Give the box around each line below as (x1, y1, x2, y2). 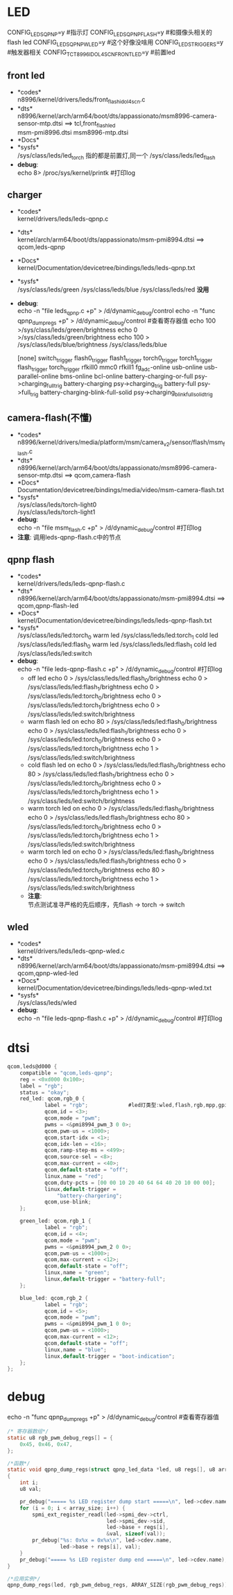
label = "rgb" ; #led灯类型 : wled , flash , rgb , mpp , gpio (44, 1102, 231, 1109)
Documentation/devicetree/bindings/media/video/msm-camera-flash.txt (17, 485, 225, 493)
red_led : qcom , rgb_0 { (19, 1095, 85, 1102)
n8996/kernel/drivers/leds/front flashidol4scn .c (17, 95, 146, 105)
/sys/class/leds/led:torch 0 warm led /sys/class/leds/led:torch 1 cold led (17, 631, 218, 641)
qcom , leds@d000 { (7, 1063, 58, 1070)
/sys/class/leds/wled (17, 999, 77, 1007)
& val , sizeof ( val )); (106, 1530, 166, 1537)
